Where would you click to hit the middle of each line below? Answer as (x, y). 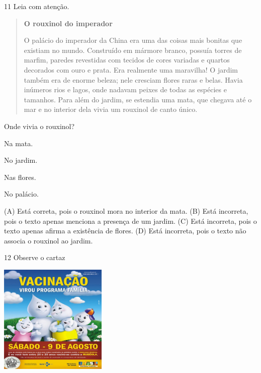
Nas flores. (20, 177)
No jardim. (21, 160)
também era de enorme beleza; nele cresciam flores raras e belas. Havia (133, 79)
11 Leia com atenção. (37, 6)
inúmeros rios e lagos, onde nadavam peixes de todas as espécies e (125, 89)
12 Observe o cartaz (35, 257)
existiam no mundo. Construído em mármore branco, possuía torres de (133, 50)
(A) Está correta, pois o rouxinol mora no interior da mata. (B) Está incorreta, (126, 210)
